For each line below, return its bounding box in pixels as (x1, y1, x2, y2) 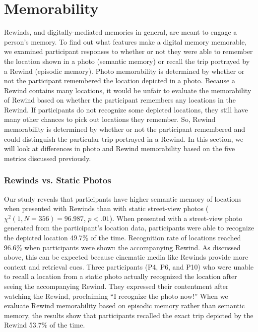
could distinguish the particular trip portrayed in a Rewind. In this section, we (4, 133, 244, 144)
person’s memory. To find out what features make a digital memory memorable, (4, 36, 247, 47)
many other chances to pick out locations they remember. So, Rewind (4, 114, 216, 124)
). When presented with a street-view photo (109, 213, 243, 223)
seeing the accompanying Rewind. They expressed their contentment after (4, 281, 229, 291)
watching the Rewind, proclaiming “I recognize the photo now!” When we (4, 290, 228, 301)
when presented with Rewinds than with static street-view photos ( (4, 203, 209, 214)
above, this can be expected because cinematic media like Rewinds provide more (4, 252, 248, 262)
